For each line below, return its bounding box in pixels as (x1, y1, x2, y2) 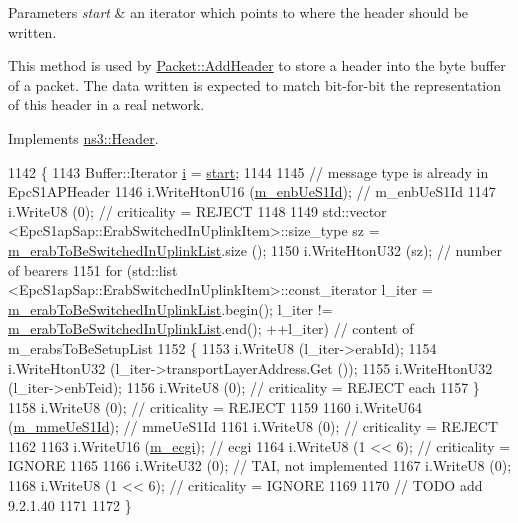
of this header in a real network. (8, 94, 205, 115)
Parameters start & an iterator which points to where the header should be (8, 2, 469, 22)
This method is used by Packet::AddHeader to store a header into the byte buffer (8, 55, 506, 76)
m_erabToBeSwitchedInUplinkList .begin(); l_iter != (8, 298, 333, 319)
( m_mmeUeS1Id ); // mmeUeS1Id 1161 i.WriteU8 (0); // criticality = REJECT (8, 416, 499, 437)
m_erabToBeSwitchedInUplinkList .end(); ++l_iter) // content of (8, 318, 414, 339)
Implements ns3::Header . (8, 127, 159, 148)
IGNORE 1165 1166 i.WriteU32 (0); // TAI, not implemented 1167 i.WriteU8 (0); (8, 455, 512, 476)
